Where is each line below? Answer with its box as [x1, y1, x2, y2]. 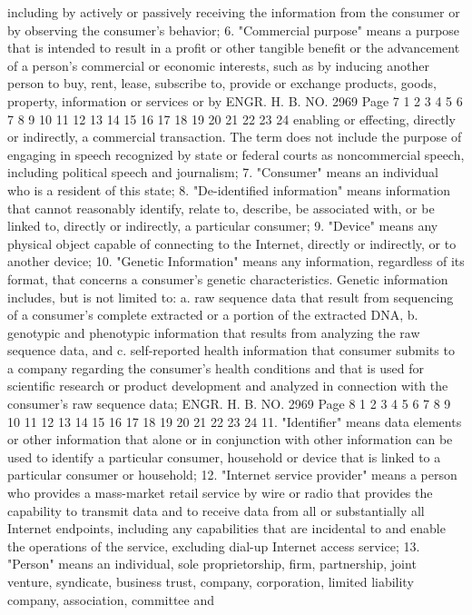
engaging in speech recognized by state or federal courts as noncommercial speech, [7, 144, 465, 164]
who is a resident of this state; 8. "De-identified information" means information [7, 180, 450, 199]
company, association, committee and [7, 590, 215, 609]
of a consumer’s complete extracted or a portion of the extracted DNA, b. [7, 305, 418, 324]
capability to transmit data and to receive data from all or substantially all [7, 501, 425, 520]
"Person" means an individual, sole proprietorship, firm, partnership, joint [7, 554, 417, 573]
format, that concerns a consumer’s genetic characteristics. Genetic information [7, 269, 448, 288]
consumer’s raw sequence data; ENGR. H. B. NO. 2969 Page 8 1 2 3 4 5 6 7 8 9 [7, 394, 451, 413]
